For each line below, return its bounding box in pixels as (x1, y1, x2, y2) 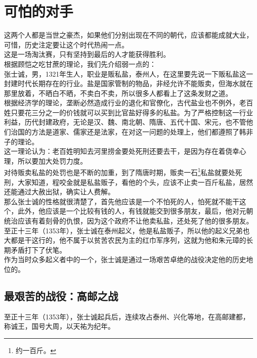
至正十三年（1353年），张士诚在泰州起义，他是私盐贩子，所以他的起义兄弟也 (4, 225, 250, 235)
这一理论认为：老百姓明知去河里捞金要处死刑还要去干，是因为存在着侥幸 (4, 146, 239, 156)
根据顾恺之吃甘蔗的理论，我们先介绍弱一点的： (4, 58, 156, 69)
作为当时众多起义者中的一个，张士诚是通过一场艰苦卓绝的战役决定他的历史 (4, 254, 246, 265)
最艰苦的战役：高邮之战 (4, 288, 118, 304)
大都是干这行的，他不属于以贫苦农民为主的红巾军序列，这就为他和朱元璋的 (4, 235, 246, 245)
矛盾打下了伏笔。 (10, 244, 66, 255)
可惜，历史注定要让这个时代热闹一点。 (4, 39, 128, 49)
